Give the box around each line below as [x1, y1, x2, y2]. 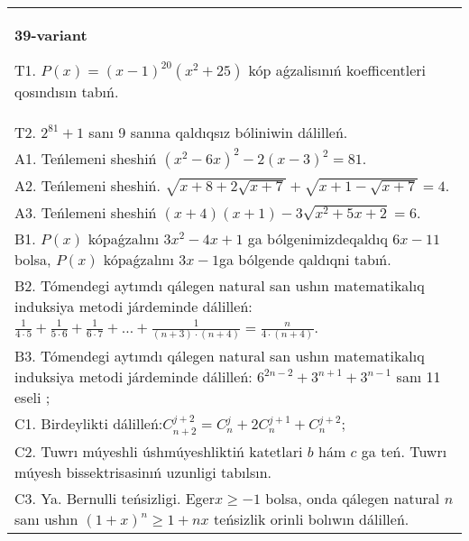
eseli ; [14, 387, 51, 408]
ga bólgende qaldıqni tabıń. [218, 248, 391, 270]
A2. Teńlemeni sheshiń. [14, 175, 161, 196]
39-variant [14, 24, 87, 45]
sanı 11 [396, 366, 441, 388]
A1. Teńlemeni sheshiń [14, 148, 157, 169]
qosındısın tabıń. [14, 81, 119, 102]
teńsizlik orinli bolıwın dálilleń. [214, 508, 409, 529]
